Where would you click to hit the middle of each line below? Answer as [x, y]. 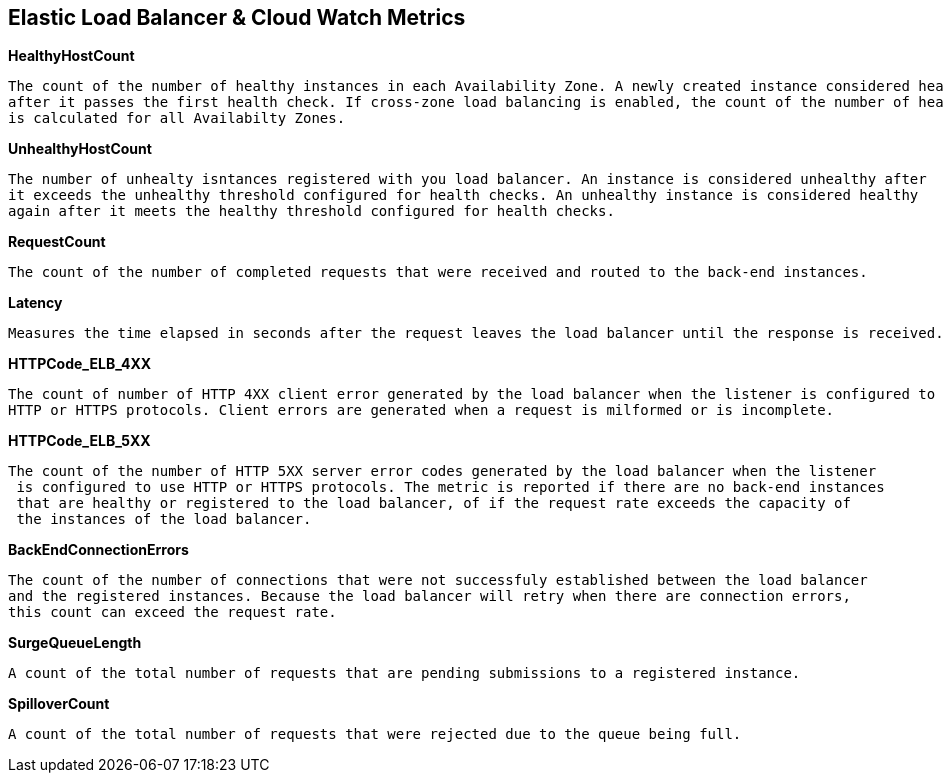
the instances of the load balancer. [164, 519]
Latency [35, 303]
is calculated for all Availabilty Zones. [177, 118]
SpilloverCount [59, 704]
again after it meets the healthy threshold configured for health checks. [311, 211]
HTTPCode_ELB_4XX [80, 364]
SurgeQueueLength [75, 643]
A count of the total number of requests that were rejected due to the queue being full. [375, 734]
